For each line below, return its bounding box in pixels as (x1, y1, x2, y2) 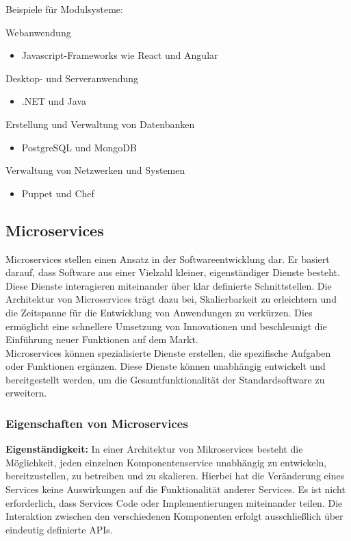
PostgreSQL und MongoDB (21, 140, 137, 154)
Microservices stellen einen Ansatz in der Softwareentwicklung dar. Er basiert (5, 251, 330, 266)
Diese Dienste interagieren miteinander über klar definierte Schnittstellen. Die (5, 278, 332, 292)
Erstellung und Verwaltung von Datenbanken (5, 116, 195, 131)
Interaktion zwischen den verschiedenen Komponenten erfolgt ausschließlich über (5, 509, 343, 523)
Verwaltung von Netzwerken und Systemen (5, 163, 185, 177)
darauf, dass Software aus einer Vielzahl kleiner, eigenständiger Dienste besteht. (5, 265, 340, 279)
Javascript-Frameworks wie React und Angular (21, 48, 218, 62)
